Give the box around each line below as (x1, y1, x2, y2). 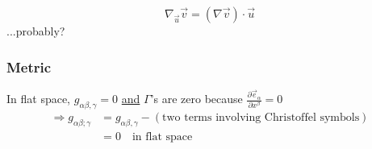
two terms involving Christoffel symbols (162, 111, 360, 123)
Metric (6, 56, 52, 77)
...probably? (6, 23, 65, 39)
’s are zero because (150, 90, 243, 107)
